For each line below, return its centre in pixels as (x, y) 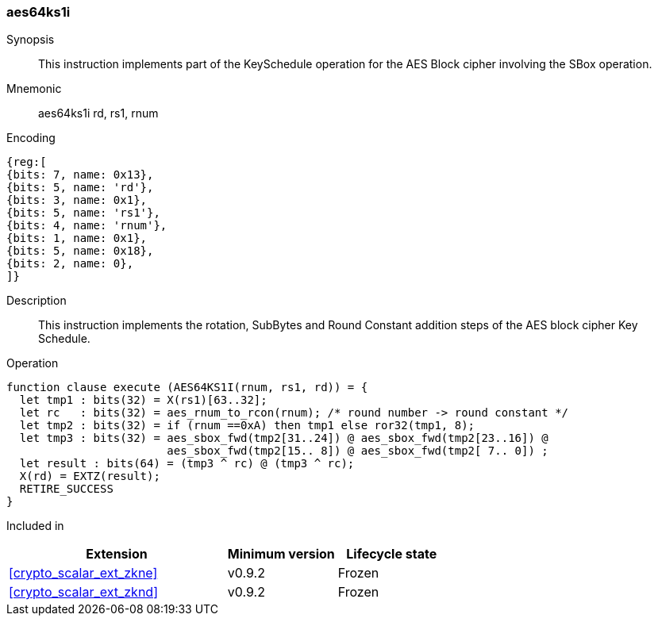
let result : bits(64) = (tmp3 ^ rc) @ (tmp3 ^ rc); (187, 464)
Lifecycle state (392, 554)
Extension (117, 554)
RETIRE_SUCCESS (66, 489)
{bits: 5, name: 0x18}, (80, 251)
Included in (35, 526)
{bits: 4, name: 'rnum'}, (87, 226)
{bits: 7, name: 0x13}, (80, 175)
